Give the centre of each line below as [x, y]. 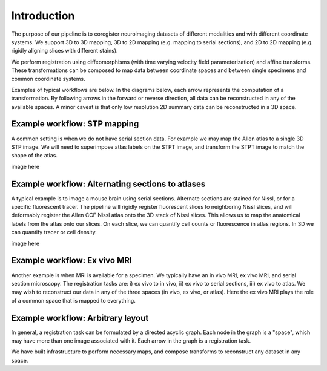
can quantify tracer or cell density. [54, 232]
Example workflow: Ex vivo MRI [72, 261]
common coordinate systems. [48, 79]
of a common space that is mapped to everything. [73, 300]
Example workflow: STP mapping [75, 124]
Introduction [43, 16]
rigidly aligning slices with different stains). [64, 51]
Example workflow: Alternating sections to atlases [108, 184]
